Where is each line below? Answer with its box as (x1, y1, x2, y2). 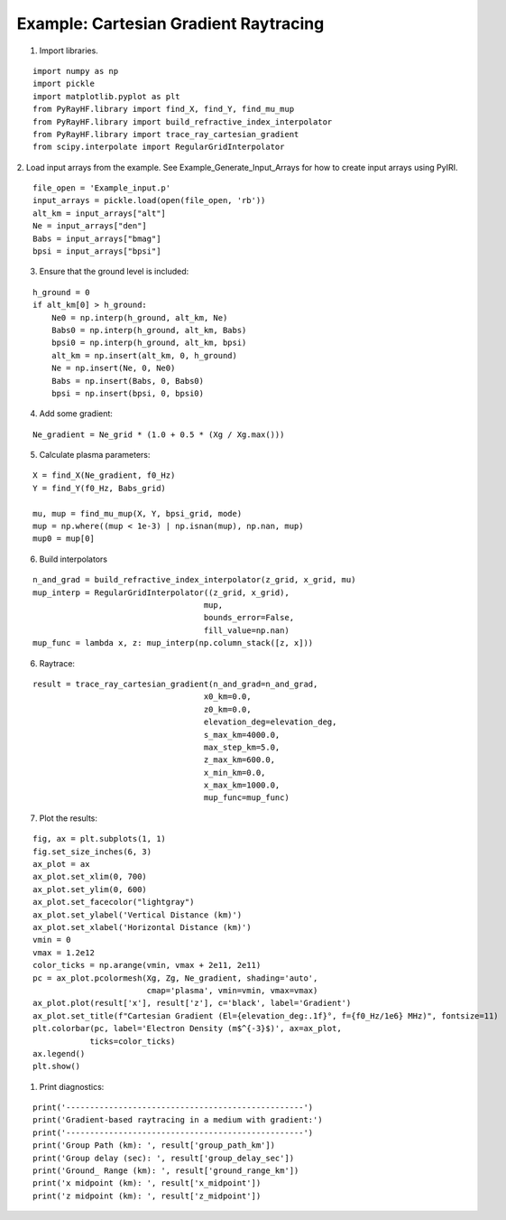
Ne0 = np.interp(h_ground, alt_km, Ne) (51, 312, 228, 322)
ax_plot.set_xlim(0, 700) (32, 871, 148, 882)
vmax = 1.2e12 (32, 947, 95, 957)
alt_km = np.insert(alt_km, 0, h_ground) (51, 350, 238, 360)
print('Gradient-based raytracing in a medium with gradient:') (32, 1115, 324, 1125)
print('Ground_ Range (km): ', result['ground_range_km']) (32, 1166, 299, 1176)
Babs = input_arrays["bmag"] (32, 233, 161, 244)
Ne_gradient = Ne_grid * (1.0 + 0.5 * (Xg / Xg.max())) (32, 429, 285, 440)
